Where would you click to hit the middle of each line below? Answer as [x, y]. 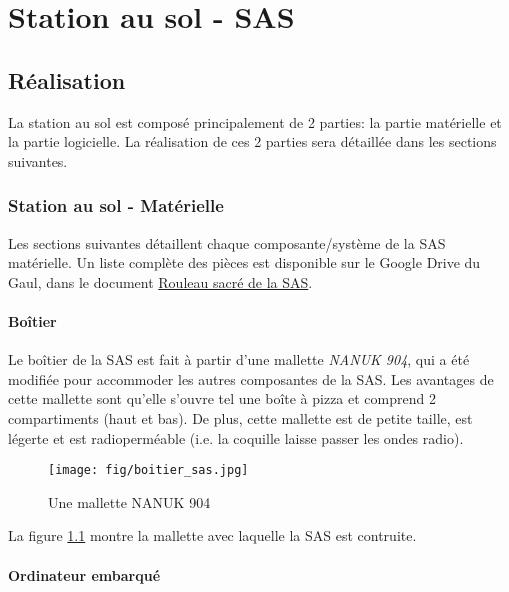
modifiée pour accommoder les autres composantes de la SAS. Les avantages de [251, 378]
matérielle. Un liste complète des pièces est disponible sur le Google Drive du [244, 262]
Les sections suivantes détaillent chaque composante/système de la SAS [227, 242]
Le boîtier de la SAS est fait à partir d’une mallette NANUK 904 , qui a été [239, 359]
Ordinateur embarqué [84, 574]
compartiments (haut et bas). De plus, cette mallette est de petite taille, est [240, 417]
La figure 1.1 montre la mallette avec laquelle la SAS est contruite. [212, 535]
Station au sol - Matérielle [116, 205]
